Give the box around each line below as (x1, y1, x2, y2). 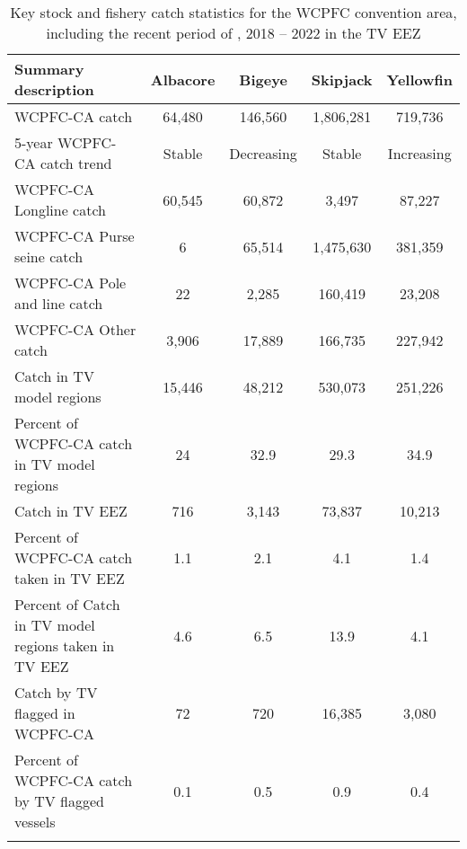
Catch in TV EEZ (14, 500, 128, 521)
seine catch (14, 246, 84, 267)
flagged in (14, 703, 75, 723)
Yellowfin (386, 68, 453, 90)
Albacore (150, 68, 216, 90)
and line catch (14, 293, 103, 314)
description (14, 79, 94, 100)
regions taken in (14, 635, 115, 656)
